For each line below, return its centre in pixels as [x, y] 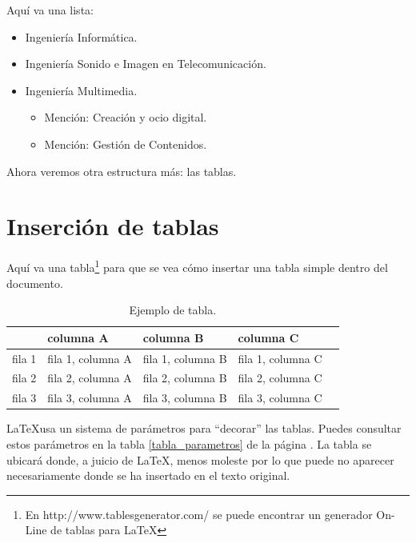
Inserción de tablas [113, 226]
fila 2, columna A [90, 378]
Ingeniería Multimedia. [81, 90]
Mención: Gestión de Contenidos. [126, 144]
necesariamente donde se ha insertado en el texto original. [148, 475]
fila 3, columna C [280, 398]
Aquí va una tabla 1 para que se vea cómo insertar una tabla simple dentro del [197, 266]
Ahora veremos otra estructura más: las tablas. [122, 171]
